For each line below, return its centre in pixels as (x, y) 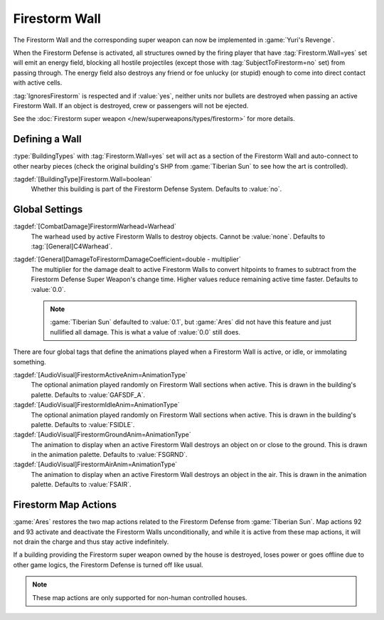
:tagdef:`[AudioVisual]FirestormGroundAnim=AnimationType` (102, 435)
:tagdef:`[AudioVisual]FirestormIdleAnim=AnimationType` (97, 405)
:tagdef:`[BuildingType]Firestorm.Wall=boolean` (83, 179)
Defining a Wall (47, 139)
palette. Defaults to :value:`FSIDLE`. (83, 424)
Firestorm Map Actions (65, 505)
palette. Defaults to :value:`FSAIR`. (81, 485)
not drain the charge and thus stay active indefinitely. (91, 542)
